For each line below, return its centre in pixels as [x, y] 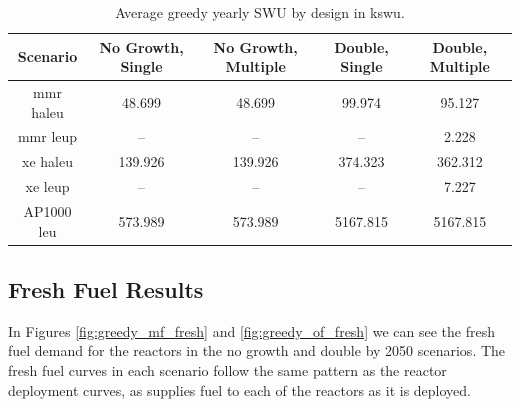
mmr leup [47, 136]
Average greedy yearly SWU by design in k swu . [260, 12]
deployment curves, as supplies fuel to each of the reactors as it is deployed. [239, 389]
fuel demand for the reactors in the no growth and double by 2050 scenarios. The [257, 350]
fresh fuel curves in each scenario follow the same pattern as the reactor [227, 370]
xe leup [47, 186]
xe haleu [47, 161]
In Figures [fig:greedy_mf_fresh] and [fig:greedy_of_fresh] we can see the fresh [251, 330]
